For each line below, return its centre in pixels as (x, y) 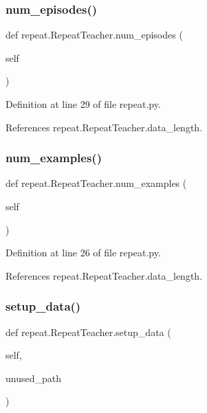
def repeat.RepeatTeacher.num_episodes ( (94, 35)
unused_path (33, 378)
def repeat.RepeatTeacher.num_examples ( (96, 183)
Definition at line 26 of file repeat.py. (83, 253)
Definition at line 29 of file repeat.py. (83, 104)
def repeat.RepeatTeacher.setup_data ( (88, 332)
